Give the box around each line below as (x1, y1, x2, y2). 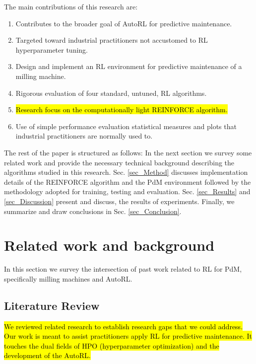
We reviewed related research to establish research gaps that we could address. (4, 321, 243, 331)
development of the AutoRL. (4, 350, 91, 361)
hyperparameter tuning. (15, 44, 88, 55)
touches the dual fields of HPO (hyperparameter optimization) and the (4, 340, 219, 351)
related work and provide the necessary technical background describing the (4, 157, 235, 167)
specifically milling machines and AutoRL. (4, 273, 132, 284)
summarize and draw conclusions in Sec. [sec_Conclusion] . (4, 206, 182, 216)
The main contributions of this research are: (4, 1, 138, 11)
